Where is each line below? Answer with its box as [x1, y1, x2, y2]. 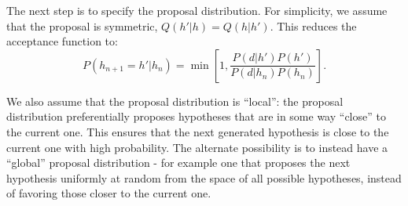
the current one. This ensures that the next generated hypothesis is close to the [6, 123, 389, 139]
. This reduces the [270, 17, 357, 34]
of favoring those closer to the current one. [6, 185, 211, 201]
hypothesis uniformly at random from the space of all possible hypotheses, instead [6, 169, 402, 186]
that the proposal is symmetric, [6, 17, 158, 34]
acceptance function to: [6, 33, 118, 49]
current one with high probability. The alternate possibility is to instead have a [6, 139, 388, 155]
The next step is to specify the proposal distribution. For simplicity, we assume [6, 2, 388, 18]
